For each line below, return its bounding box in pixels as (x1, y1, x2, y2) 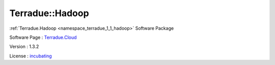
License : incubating (9, 53, 52, 59)
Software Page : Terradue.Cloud (9, 34, 77, 40)
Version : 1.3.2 (9, 43, 39, 50)
